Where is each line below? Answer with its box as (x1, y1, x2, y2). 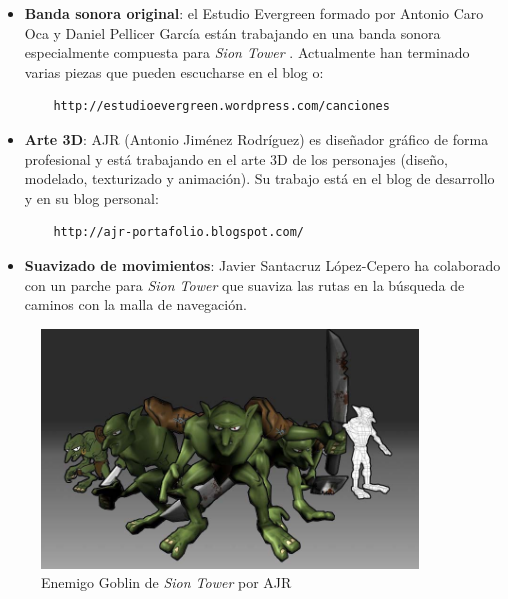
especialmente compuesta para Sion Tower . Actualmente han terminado (24, 42, 470, 63)
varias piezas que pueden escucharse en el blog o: (24, 61, 324, 82)
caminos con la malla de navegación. (24, 294, 247, 315)
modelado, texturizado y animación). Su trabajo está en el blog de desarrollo (24, 168, 495, 189)
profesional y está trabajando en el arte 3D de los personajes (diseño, (24, 148, 448, 169)
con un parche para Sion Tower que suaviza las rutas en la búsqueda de (24, 274, 465, 295)
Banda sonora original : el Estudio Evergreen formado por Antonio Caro (24, 3, 484, 23)
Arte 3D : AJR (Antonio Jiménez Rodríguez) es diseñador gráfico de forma (24, 128, 489, 149)
